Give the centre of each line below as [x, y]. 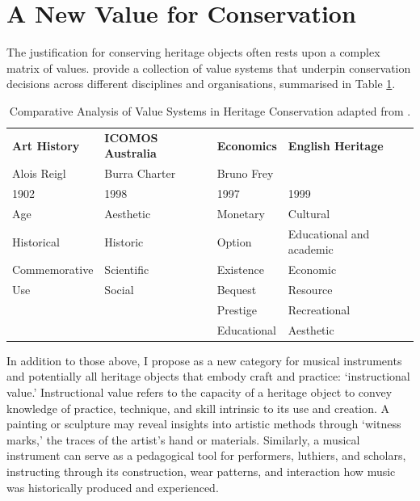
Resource [310, 289]
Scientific [127, 269]
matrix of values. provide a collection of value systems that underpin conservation [209, 67]
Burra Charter [140, 173]
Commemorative [53, 269]
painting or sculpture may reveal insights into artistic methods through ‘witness [204, 424]
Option [234, 241]
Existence [240, 269]
